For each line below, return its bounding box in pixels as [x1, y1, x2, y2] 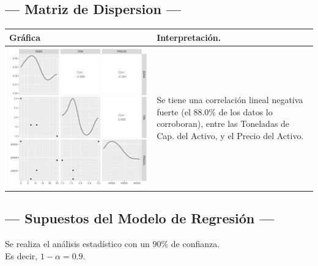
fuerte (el [157, 105, 191, 118]
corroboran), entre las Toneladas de [157, 117, 290, 130]
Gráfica [9, 31, 41, 43]
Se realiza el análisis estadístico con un [5, 237, 150, 250]
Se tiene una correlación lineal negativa [157, 93, 303, 106]
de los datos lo [218, 105, 273, 118]
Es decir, [5, 249, 38, 262]
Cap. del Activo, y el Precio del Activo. [157, 129, 304, 142]
